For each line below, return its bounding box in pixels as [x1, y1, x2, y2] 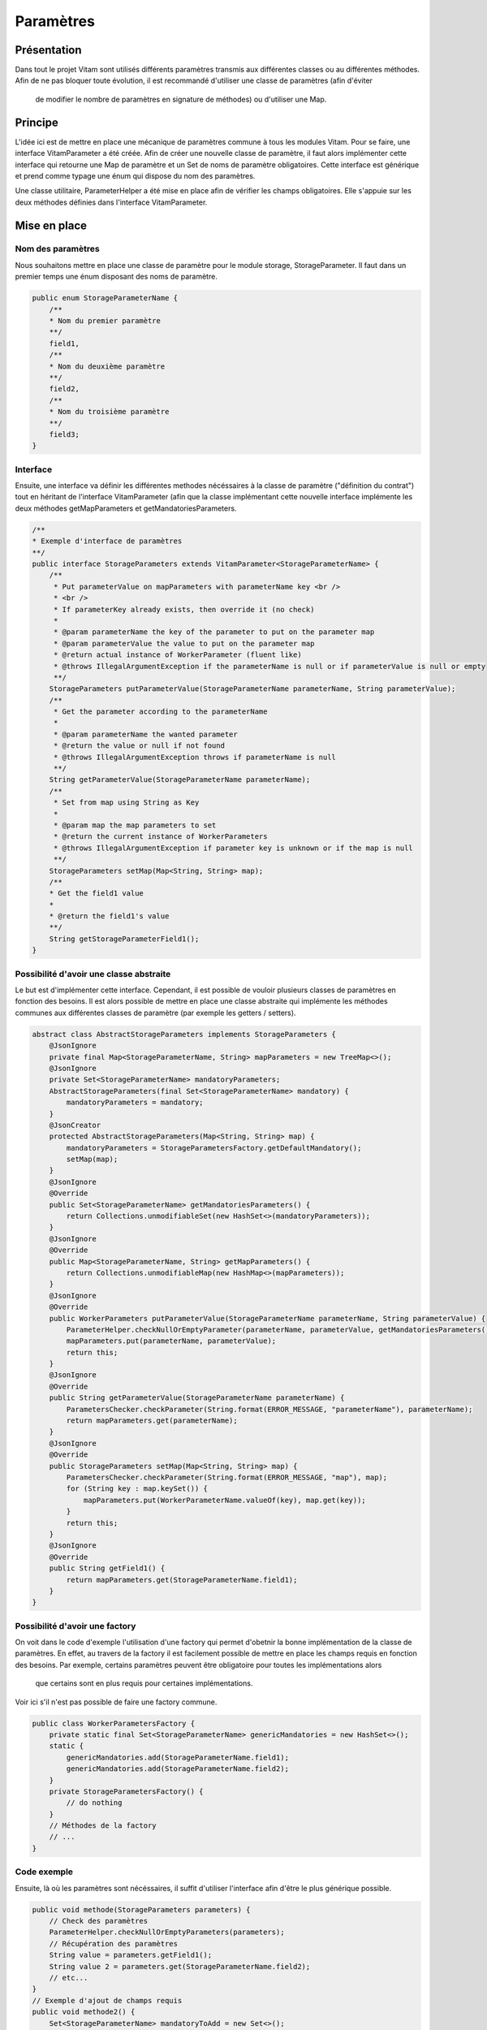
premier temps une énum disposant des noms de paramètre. [15, 272, 218, 282]
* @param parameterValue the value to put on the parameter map [53, 638, 315, 648]
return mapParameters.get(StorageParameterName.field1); [66, 1575, 298, 1584]
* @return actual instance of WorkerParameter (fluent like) [53, 650, 302, 659]
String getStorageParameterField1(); [49, 934, 200, 944]
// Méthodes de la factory [49, 1821, 157, 1830]
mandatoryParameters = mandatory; [66, 1098, 204, 1108]
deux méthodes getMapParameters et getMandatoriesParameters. [15, 503, 237, 513]
